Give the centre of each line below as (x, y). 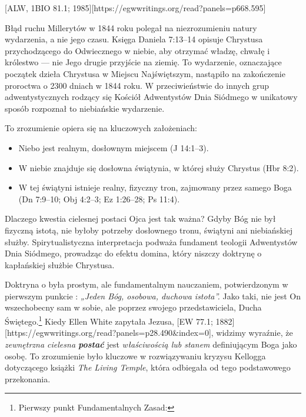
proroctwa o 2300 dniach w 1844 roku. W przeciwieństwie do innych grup (137, 85)
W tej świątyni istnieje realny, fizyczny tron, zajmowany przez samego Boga (155, 187)
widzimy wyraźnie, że (255, 333)
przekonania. (28, 378)
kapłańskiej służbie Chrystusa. (60, 264)
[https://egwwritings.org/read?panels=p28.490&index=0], (109, 333)
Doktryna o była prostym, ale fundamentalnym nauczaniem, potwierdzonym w (147, 284)
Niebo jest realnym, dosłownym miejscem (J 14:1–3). (114, 147)
